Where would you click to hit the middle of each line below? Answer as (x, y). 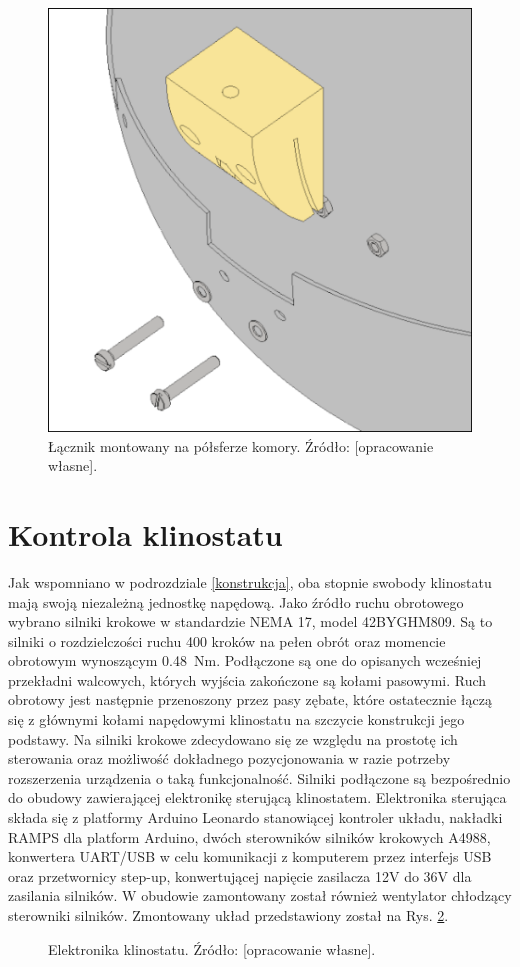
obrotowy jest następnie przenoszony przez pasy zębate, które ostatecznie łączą (250, 699)
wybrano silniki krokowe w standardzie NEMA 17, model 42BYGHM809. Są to (250, 621)
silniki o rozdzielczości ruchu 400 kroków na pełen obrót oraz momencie (227, 640)
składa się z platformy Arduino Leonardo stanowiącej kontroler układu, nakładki (255, 817)
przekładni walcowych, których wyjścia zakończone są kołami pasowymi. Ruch (247, 679)
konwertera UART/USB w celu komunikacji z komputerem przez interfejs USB (250, 856)
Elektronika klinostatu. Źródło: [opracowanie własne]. (212, 948)
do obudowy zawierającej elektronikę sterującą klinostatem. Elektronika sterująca (257, 797)
